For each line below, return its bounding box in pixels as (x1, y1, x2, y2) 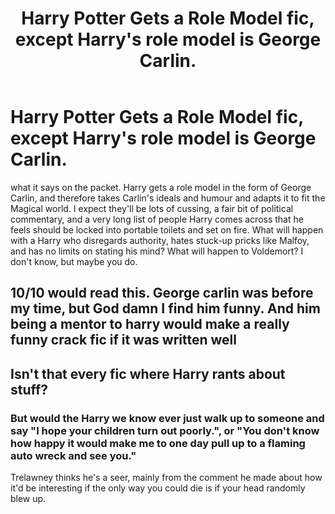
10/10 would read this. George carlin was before (10, 285, 314, 302)
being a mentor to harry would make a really (10, 316, 290, 333)
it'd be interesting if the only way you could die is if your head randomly (10, 482, 306, 494)
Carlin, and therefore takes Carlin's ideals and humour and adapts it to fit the (10, 192, 326, 204)
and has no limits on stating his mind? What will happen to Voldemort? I (10, 245, 304, 257)
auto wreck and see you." (10, 448, 137, 462)
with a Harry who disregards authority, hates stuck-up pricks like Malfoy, (10, 234, 310, 246)
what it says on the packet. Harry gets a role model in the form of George (10, 181, 312, 193)
